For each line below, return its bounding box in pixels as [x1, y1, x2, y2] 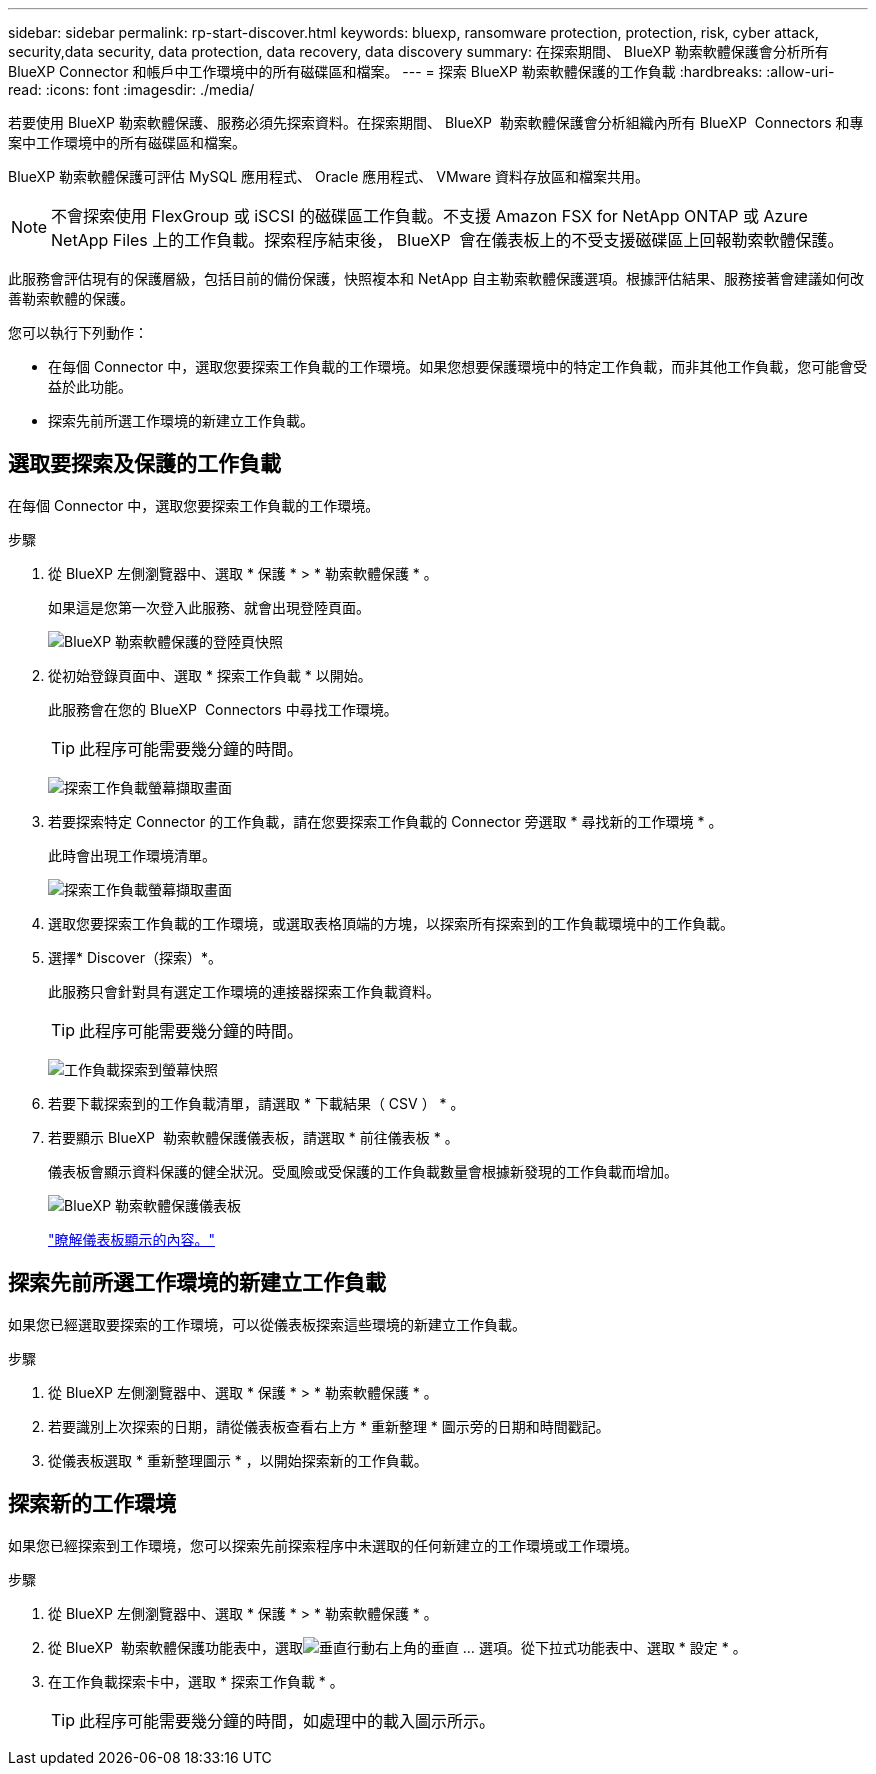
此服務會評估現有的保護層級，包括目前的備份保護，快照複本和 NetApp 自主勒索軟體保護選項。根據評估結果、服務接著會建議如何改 [8, 270, 864, 287]
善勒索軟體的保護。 [8, 290, 134, 307]
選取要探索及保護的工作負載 [8, 451, 281, 477]
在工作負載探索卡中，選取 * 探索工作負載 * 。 [48, 1672, 344, 1690]
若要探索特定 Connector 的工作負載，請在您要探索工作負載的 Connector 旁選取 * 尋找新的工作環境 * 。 [48, 812, 723, 830]
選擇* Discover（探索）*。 [48, 948, 222, 966]
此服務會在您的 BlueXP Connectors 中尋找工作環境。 [48, 700, 398, 718]
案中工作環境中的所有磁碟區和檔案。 [8, 134, 246, 151]
